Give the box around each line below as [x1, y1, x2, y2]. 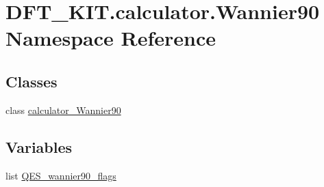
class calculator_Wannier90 [5, 102, 121, 117]
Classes [5, 70, 58, 91]
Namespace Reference [5, 24, 216, 52]
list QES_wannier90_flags [5, 168, 116, 182]
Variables [5, 136, 73, 157]
